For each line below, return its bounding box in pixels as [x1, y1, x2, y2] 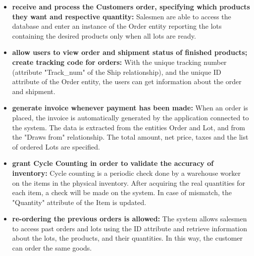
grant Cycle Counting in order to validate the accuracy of [12, 158, 214, 168]
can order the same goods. [12, 243, 92, 253]
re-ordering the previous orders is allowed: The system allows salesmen [12, 213, 247, 224]
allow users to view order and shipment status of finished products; [12, 47, 248, 57]
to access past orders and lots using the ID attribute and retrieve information [12, 223, 247, 233]
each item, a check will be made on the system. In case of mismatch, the [12, 187, 232, 198]
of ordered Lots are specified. [12, 141, 100, 152]
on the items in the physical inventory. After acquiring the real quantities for [12, 177, 246, 188]
